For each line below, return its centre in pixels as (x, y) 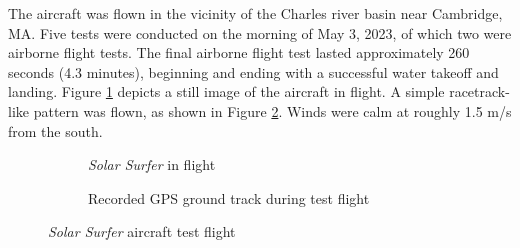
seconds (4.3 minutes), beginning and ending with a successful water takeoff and (253, 71)
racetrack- (479, 91)
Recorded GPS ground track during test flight (229, 197)
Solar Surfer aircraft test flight (142, 231)
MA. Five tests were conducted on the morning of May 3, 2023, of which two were (260, 32)
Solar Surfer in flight (152, 164)
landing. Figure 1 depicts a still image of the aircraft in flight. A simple (226, 91)
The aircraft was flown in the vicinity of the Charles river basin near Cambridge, (255, 13)
